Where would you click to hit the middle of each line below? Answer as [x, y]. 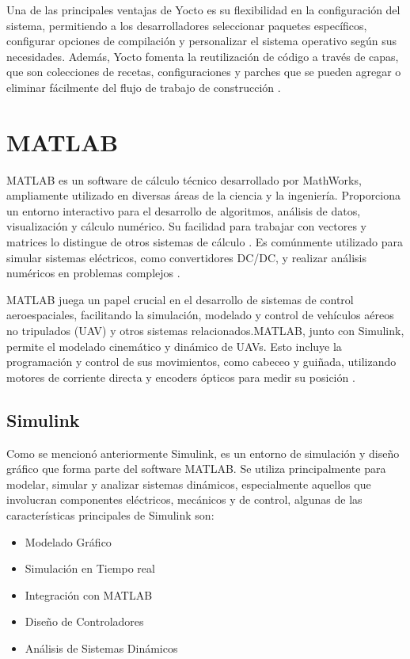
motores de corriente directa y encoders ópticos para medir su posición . [181, 377]
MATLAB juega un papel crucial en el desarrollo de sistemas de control [180, 299]
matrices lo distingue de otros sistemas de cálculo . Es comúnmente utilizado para [205, 242]
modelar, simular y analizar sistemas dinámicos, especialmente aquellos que [189, 484]
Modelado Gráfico [68, 541]
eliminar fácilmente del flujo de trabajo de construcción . [144, 87]
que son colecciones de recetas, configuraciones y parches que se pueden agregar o [204, 72]
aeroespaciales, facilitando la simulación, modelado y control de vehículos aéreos [200, 315]
